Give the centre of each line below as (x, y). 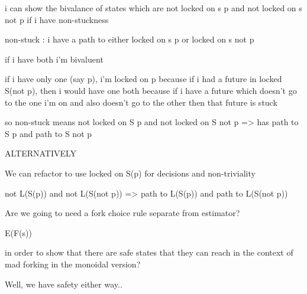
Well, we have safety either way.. (64, 284)
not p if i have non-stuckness (57, 19)
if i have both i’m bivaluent (54, 59)
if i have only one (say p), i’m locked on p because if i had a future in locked (143, 79)
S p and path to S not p (49, 133)
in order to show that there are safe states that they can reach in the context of (149, 252)
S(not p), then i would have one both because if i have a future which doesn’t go (151, 90)
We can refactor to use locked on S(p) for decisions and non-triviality (130, 173)
